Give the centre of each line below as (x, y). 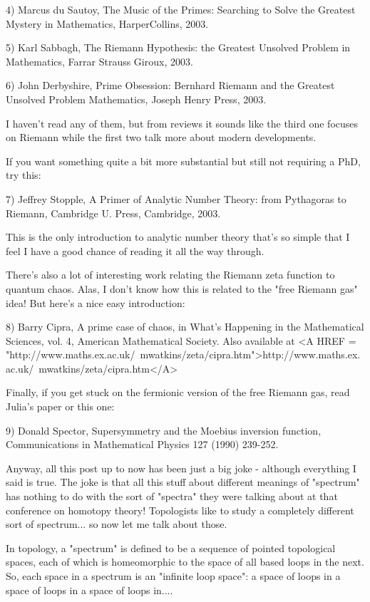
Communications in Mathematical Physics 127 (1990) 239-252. (142, 444)
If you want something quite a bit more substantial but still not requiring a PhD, (183, 161)
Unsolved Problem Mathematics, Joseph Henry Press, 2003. (136, 99)
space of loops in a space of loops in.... (89, 590)
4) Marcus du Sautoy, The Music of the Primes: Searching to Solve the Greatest (181, 9)
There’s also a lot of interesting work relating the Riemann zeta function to (170, 275)
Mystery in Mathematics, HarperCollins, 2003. (107, 23)
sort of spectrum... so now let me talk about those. (117, 524)
